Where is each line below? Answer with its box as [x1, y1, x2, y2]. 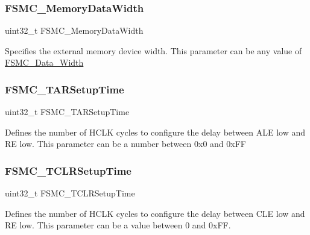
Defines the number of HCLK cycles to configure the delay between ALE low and [5, 125, 305, 138]
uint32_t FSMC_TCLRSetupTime [5, 187, 135, 199]
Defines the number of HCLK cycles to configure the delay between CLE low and [5, 207, 305, 219]
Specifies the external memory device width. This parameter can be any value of [5, 44, 302, 57]
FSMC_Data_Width [5, 56, 84, 69]
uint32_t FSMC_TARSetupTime [5, 105, 130, 118]
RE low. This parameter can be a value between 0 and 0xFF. [5, 219, 231, 231]
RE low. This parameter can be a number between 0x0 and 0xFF [5, 137, 246, 150]
